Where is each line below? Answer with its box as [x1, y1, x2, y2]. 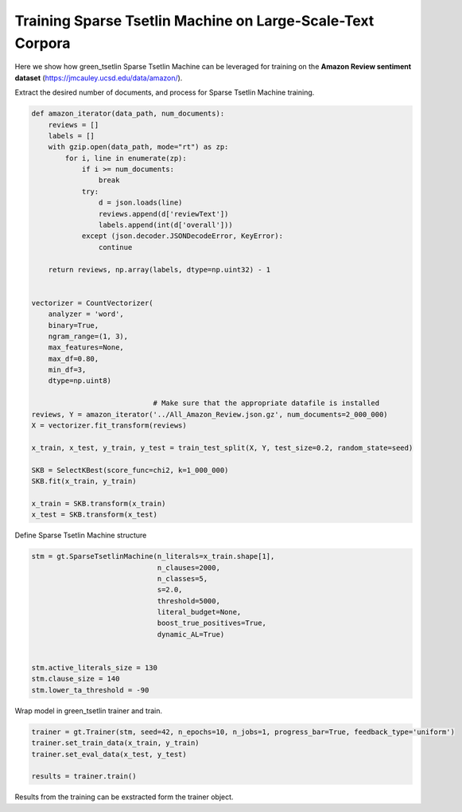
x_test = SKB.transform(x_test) [31, 510, 158, 519]
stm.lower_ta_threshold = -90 [31, 685, 149, 694]
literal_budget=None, [157, 607, 242, 617]
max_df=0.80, [48, 354, 99, 363]
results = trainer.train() [31, 772, 137, 781]
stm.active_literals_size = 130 [31, 663, 158, 673]
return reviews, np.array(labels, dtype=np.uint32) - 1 [48, 265, 271, 274]
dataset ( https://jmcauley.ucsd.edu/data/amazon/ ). [14, 72, 183, 83]
